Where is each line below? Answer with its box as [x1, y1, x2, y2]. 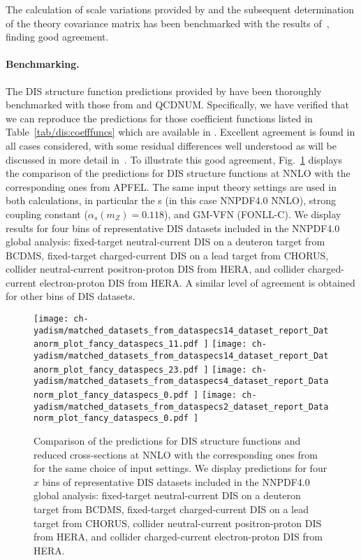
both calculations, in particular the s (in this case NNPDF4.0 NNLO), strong [6, 193, 337, 208]
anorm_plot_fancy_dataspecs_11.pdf [34, 339, 199, 350]
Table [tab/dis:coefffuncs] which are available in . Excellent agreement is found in [6, 124, 355, 139]
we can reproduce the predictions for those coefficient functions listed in [6, 110, 313, 125]
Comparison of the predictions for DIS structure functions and [34, 433, 301, 447]
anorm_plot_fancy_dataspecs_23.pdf [34, 364, 199, 375]
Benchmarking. [6, 57, 80, 71]
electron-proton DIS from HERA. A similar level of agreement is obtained [39, 275, 355, 289]
